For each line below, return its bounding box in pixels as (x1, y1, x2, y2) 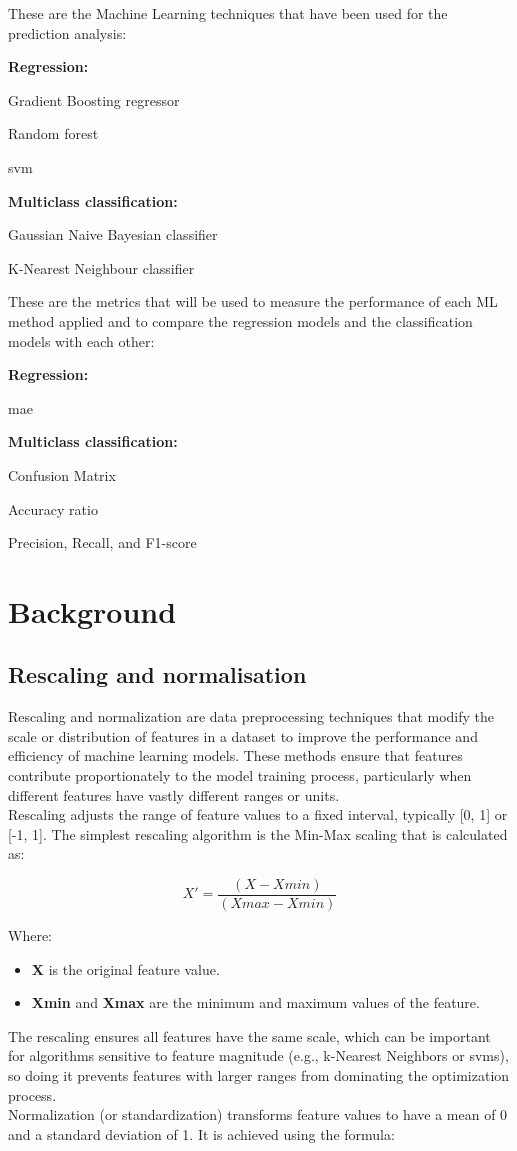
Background (8, 590, 177, 631)
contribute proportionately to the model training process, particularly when (8, 765, 472, 786)
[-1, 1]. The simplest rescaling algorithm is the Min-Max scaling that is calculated (8, 823, 508, 844)
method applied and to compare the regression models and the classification (8, 310, 473, 331)
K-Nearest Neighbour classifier (8, 257, 195, 278)
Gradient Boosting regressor (8, 89, 180, 110)
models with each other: (8, 330, 155, 351)
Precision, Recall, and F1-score (8, 532, 197, 553)
